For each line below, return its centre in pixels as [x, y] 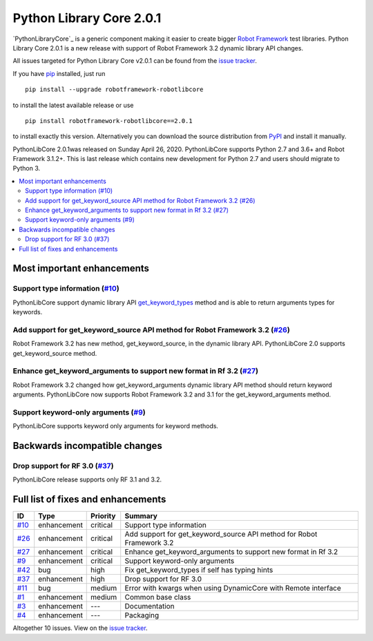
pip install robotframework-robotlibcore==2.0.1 [109, 121]
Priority [103, 516]
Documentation [150, 606]
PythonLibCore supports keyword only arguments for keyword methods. [116, 426]
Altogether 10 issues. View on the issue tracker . [80, 628]
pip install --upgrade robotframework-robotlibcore [114, 89]
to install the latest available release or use [73, 105]
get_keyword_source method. [55, 353]
